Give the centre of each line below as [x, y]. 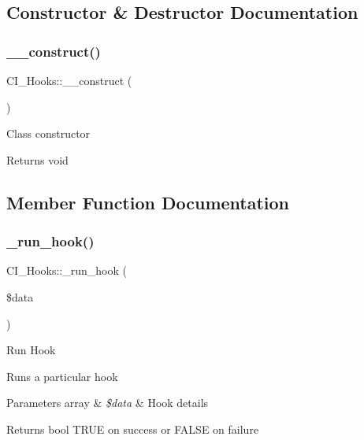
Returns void [37, 159]
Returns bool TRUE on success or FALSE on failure [133, 429]
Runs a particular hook [62, 376]
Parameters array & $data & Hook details [108, 403]
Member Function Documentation [148, 202]
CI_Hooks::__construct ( [69, 80]
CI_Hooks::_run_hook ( [67, 270]
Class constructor [48, 133]
